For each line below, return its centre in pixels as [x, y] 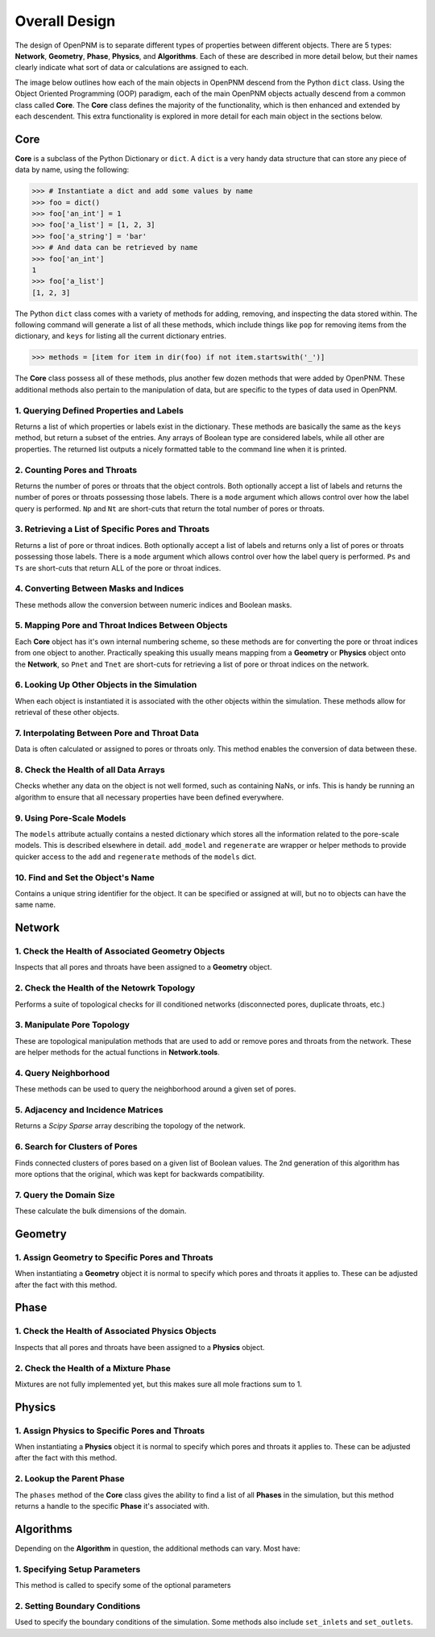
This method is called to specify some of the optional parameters [123, 1585]
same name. [35, 905]
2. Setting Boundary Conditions [78, 1606]
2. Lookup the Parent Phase [70, 1479]
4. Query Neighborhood [62, 1073]
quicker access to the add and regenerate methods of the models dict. [136, 856]
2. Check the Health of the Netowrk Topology [105, 988]
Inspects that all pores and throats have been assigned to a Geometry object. [143, 967]
